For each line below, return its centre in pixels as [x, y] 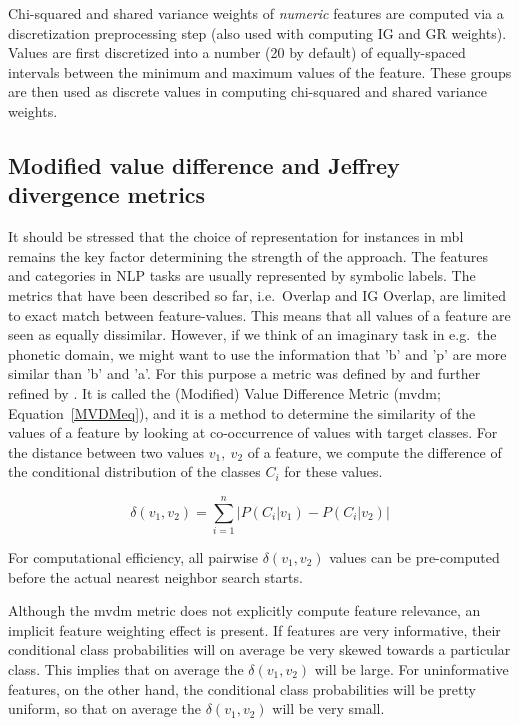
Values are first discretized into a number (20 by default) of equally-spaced [237, 52]
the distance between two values [106, 451]
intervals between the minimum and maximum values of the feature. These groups [260, 71]
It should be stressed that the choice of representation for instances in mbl [236, 236]
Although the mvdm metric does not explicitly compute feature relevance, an [244, 610]
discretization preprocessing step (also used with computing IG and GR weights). [257, 32]
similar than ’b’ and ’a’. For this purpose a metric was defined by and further [244, 373]
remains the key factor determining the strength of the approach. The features [248, 255]
